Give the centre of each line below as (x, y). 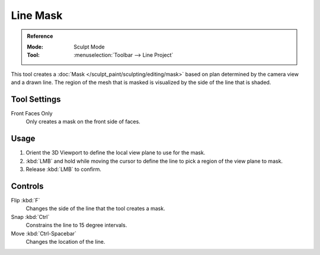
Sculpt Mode (89, 47)
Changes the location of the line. (65, 241)
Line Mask (37, 15)
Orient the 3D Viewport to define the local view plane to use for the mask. (116, 153)
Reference (40, 36)
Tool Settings (36, 99)
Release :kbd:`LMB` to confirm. (64, 169)
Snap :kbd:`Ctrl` (30, 217)
